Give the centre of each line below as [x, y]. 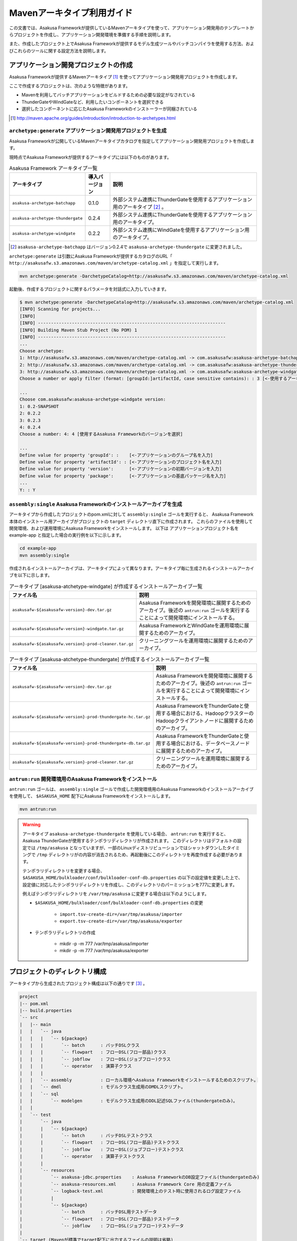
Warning [31, 825]
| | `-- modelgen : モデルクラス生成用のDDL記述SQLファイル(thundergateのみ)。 [128, 1101]
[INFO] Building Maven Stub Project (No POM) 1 [78, 330]
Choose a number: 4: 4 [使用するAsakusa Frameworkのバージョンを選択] [101, 434]
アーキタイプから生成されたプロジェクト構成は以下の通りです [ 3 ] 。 [78, 983]
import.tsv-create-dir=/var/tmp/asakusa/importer [121, 914]
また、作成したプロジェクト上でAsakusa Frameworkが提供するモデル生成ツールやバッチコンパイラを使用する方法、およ [132, 44]
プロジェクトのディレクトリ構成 [58, 972]
